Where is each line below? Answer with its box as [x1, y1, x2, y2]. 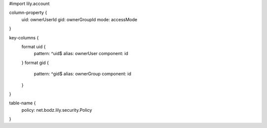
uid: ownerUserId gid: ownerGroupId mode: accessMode [21, 16, 138, 22]
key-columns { [9, 34, 39, 40]
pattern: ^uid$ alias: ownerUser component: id [34, 51, 129, 57]
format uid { [21, 43, 46, 49]
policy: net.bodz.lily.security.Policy [21, 107, 92, 113]
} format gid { [21, 60, 49, 65]
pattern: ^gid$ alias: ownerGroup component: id [34, 71, 132, 77]
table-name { [9, 100, 36, 106]
